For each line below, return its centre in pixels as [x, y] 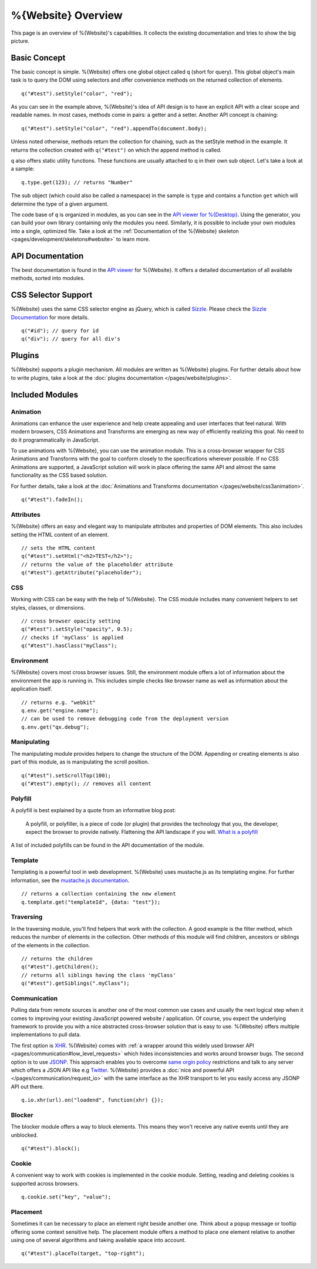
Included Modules [45, 394]
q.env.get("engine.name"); [60, 710]
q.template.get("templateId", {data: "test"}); [91, 902]
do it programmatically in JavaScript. [55, 440]
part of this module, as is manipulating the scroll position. [80, 762]
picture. [20, 41]
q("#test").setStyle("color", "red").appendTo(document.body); [114, 128]
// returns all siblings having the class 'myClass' [99, 975]
